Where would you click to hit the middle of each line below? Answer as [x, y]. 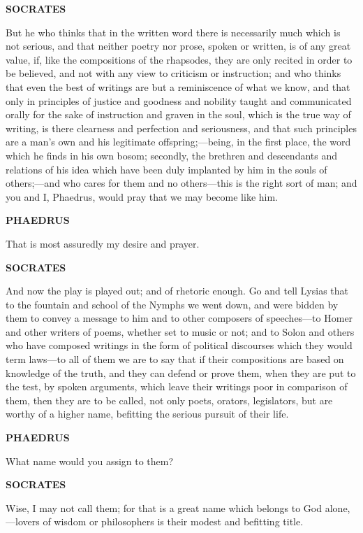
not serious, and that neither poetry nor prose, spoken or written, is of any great [178, 46]
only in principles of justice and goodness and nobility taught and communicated [179, 100]
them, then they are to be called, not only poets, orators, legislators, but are [169, 400]
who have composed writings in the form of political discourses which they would [179, 345]
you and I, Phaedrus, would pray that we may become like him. [142, 196]
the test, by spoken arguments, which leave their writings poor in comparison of [177, 386]
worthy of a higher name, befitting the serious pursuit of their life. [147, 414]
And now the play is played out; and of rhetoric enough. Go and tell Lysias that [177, 291]
